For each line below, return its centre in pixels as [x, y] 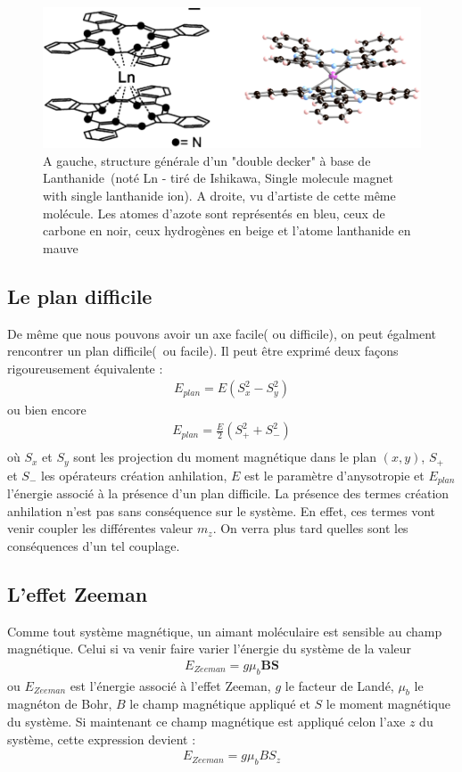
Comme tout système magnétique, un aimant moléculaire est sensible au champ [225, 631]
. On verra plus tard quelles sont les [310, 528]
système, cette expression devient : [102, 739]
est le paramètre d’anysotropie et [334, 475]
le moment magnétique [388, 704]
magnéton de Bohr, [60, 704]
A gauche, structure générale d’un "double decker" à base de [207, 160]
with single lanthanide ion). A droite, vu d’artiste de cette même [219, 196]
